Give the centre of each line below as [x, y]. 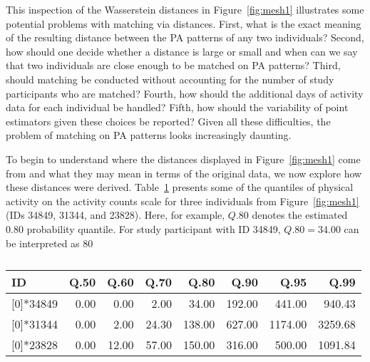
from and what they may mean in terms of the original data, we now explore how [184, 173]
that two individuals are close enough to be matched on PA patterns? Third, [173, 65]
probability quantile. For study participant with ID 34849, [154, 228]
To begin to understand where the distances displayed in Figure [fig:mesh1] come [183, 159]
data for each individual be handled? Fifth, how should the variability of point [177, 107]
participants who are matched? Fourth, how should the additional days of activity [185, 93]
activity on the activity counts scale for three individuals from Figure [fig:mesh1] [183, 201]
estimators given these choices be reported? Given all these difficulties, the [168, 121]
